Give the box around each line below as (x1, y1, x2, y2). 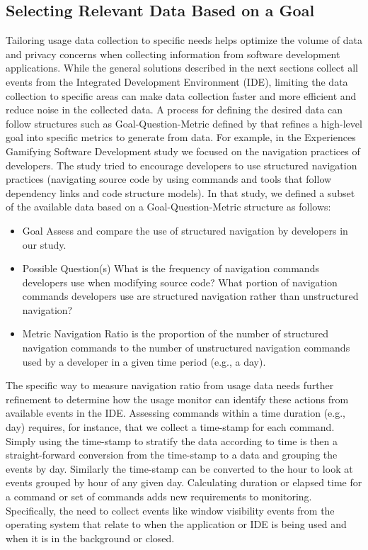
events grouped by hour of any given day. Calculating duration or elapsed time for (6, 475, 362, 490)
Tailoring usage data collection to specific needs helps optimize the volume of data (6, 33, 362, 47)
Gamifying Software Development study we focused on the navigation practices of (6, 143, 360, 158)
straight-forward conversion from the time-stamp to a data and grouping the (6, 447, 338, 462)
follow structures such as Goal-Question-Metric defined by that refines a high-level (6, 116, 362, 130)
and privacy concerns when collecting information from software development (6, 46, 340, 61)
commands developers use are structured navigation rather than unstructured (22, 288, 359, 303)
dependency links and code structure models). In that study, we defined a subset (6, 185, 355, 200)
